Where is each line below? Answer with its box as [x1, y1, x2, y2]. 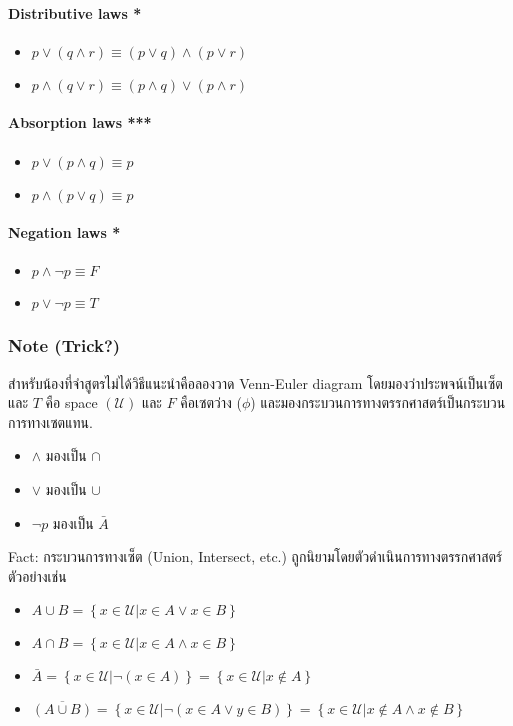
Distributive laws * [8, 2, 142, 23]
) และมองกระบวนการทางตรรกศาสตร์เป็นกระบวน [250, 392, 506, 413]
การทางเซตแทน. [8, 411, 93, 432]
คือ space [45, 392, 98, 413]
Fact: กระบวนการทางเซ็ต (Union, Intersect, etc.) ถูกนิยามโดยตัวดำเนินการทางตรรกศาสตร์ [8, 546, 503, 567]
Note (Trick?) [8, 333, 121, 358]
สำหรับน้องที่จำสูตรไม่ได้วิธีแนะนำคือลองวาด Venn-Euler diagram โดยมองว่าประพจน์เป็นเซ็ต [8, 372, 503, 393]
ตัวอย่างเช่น [8, 565, 67, 586]
